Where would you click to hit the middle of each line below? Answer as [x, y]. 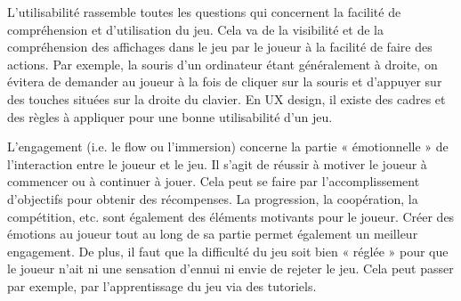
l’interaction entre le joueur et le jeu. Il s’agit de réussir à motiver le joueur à [217, 163]
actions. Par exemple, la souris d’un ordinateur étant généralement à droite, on [222, 64]
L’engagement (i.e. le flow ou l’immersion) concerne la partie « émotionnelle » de [228, 146]
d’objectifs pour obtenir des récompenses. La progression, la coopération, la [213, 198]
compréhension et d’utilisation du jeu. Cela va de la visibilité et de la [195, 29]
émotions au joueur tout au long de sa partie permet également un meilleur [213, 234]
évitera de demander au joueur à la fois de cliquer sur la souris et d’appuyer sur [225, 81]
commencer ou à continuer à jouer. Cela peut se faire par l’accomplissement [214, 181]
